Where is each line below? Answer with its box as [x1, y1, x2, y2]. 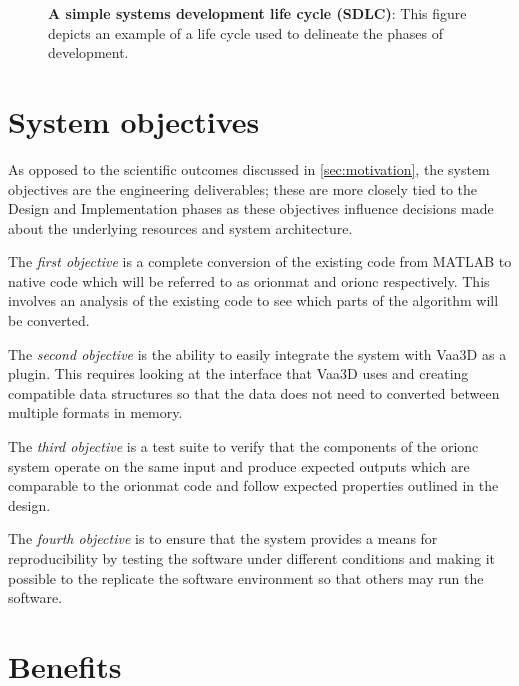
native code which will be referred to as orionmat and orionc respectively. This [8, 270, 490, 291]
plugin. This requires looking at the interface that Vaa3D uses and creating [8, 363, 469, 384]
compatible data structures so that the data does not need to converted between [8, 382, 500, 403]
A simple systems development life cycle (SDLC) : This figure [48, 3, 467, 23]
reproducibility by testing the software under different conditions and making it [8, 548, 495, 568]
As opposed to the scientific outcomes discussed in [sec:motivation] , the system [8, 158, 490, 179]
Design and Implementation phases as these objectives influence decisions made [8, 198, 494, 219]
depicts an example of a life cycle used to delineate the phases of [48, 22, 443, 43]
